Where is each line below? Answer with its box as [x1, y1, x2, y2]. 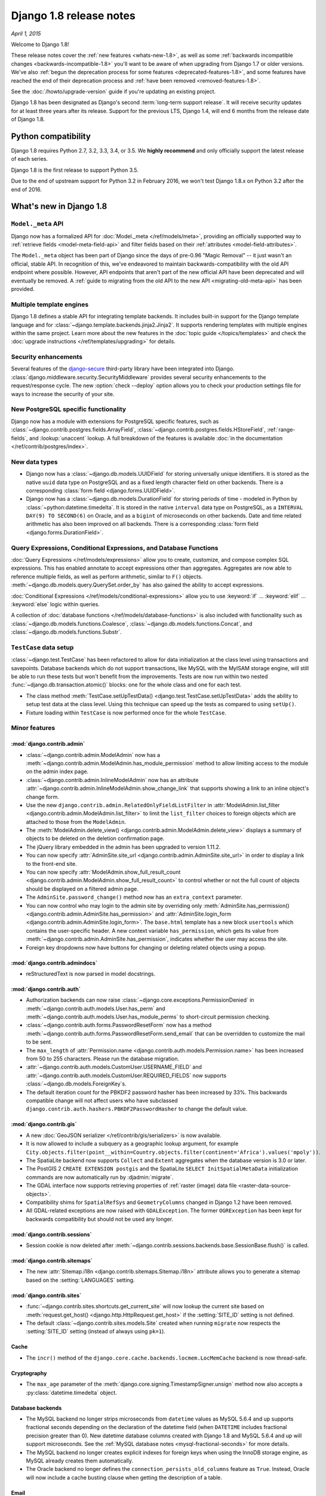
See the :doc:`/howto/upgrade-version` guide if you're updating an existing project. [11, 87, 216, 95]
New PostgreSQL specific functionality [11, 405, 127, 413]
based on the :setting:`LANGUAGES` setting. [26, 1276, 135, 1284]
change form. [26, 793, 60, 800]
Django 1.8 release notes [11, 9, 136, 22]
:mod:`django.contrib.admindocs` [11, 959, 98, 966]
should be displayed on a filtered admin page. [26, 885, 139, 892]
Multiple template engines [11, 300, 89, 308]
